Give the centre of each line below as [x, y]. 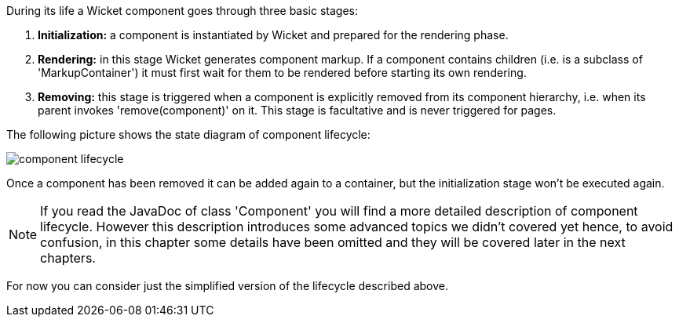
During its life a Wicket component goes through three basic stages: [183, 11]
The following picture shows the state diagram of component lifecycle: [188, 134]
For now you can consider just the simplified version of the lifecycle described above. [228, 286]
